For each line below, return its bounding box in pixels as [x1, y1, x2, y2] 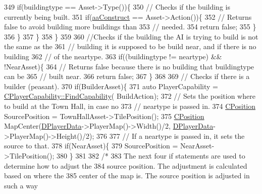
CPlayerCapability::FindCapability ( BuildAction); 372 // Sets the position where [4, 91, 255, 101]
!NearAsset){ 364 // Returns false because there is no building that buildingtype [4, 61, 254, 71]
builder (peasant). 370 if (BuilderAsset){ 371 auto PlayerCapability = [4, 81, 218, 91]
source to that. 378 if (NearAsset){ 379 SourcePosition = [4, 140, 178, 151]
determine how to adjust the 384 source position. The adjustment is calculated [4, 160, 247, 171]
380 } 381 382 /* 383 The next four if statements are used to [57, 150, 245, 161]
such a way [4, 180, 38, 190]
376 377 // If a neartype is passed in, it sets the [96, 130, 245, 141]
